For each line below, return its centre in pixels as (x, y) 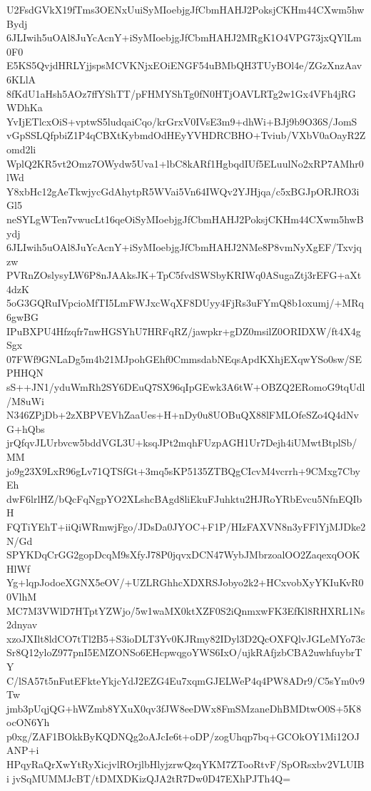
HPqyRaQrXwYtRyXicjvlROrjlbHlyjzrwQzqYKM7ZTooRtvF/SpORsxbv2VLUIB (185, 764)
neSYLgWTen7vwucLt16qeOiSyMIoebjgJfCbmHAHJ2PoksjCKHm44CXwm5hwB (185, 219)
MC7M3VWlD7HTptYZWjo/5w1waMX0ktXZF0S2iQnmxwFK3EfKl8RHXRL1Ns (186, 610)
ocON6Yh (28, 722)
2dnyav (22, 624)
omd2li (21, 149)
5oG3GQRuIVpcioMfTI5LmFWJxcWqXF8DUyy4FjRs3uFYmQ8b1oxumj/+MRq (185, 303)
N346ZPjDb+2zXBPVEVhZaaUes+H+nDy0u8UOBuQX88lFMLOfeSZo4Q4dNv (183, 415)
